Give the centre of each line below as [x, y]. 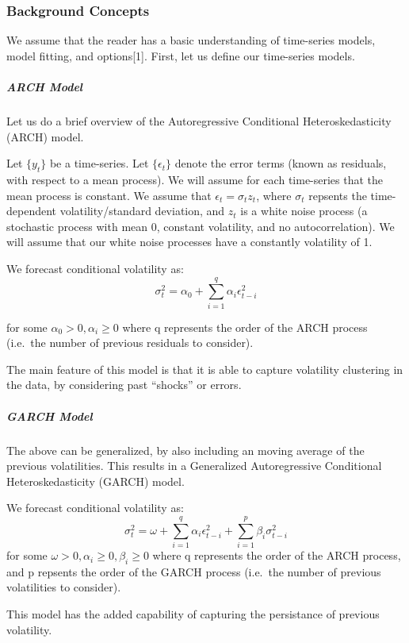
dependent [32, 211]
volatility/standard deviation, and [142, 211]
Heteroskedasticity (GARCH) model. [96, 481]
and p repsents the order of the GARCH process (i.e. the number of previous [194, 571]
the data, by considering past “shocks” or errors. [124, 385]
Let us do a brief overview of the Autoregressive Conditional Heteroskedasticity [199, 120]
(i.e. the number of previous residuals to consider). [130, 343]
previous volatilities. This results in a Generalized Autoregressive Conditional [194, 466]
